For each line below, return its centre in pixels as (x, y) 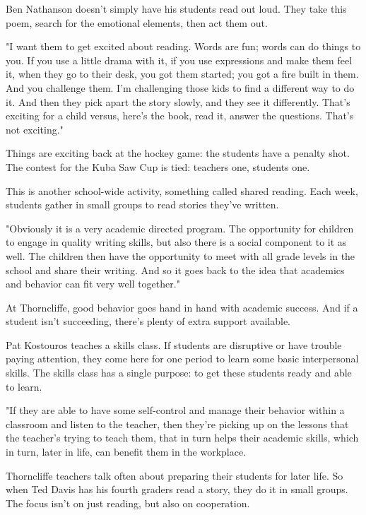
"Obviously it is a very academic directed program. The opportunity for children (180, 228)
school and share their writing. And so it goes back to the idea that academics (175, 270)
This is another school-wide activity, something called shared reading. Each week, (182, 190)
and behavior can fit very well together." (93, 284)
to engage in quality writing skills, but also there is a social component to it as (176, 242)
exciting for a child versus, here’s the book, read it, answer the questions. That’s (180, 116)
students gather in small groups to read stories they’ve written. (142, 205)
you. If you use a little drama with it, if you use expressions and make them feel (179, 60)
